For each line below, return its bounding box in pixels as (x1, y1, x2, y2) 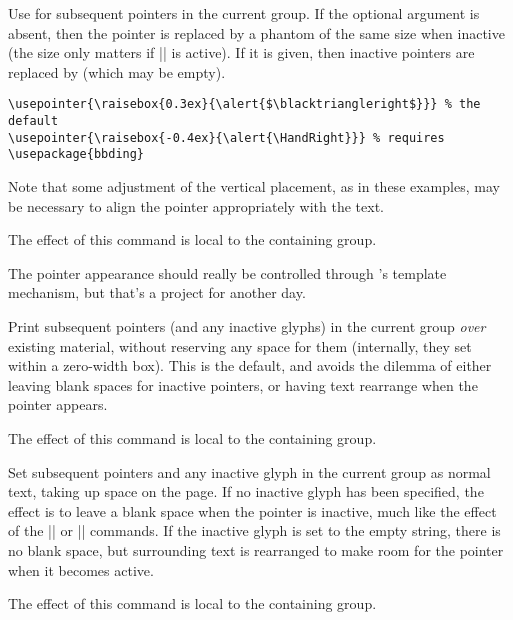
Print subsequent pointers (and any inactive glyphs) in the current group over (8, 315, 486, 336)
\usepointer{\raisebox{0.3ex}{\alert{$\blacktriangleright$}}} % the (8, 97, 481, 112)
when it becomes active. (8, 559, 154, 580)
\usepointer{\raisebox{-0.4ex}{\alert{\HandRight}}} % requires (8, 130, 445, 145)
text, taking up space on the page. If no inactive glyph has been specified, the (8, 481, 484, 502)
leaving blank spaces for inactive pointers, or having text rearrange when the (8, 374, 478, 395)
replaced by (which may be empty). (8, 61, 226, 82)
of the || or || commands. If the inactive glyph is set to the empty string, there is (8, 520, 501, 541)
